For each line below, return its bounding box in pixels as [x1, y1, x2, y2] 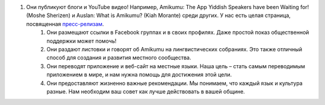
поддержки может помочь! [46, 37, 117, 45]
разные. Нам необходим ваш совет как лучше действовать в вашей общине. [46, 87, 245, 95]
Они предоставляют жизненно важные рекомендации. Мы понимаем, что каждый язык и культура [46, 79, 303, 87]
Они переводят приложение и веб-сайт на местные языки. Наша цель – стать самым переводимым [46, 62, 305, 69]
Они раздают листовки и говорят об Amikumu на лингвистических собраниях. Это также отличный [46, 45, 302, 52]
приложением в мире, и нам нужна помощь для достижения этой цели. [46, 71, 232, 78]
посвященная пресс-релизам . [26, 20, 105, 27]
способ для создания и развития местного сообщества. [46, 54, 192, 62]
